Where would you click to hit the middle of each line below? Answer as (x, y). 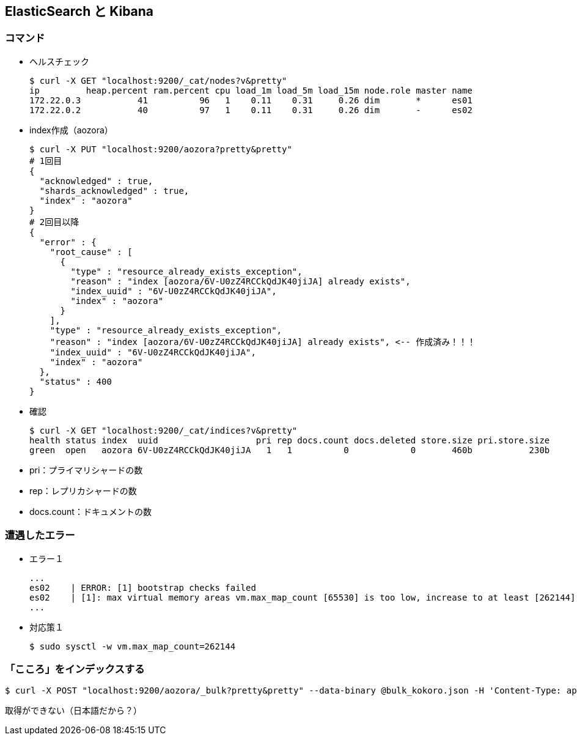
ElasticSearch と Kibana (79, 11)
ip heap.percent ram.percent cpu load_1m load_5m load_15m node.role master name (251, 90)
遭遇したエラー (40, 535)
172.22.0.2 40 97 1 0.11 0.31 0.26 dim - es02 (251, 110)
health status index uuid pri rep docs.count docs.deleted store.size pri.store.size (290, 440)
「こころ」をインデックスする (75, 669)
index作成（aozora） (71, 130)
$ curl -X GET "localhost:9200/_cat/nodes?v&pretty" (158, 80)
